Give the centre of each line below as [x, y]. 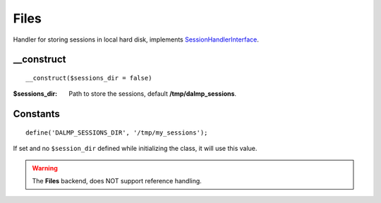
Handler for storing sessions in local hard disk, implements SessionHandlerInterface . [136, 39]
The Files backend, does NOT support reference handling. [117, 180]
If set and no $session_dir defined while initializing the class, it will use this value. [135, 149]
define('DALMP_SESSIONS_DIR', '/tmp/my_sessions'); [117, 133]
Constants [36, 114]
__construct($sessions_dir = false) [89, 78]
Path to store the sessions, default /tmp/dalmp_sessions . [152, 94]
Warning [45, 168]
